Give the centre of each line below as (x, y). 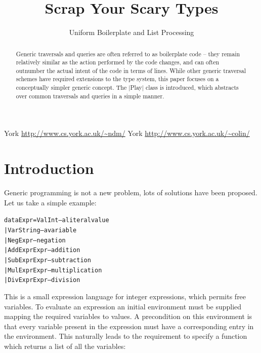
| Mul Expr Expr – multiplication (53, 270)
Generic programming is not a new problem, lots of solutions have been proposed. (131, 192)
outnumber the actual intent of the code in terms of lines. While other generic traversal (131, 70)
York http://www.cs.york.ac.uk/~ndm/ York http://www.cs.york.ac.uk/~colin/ (127, 133)
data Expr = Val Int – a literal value (57, 220)
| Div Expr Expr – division (42, 280)
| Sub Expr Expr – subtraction (48, 260)
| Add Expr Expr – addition (42, 250)
